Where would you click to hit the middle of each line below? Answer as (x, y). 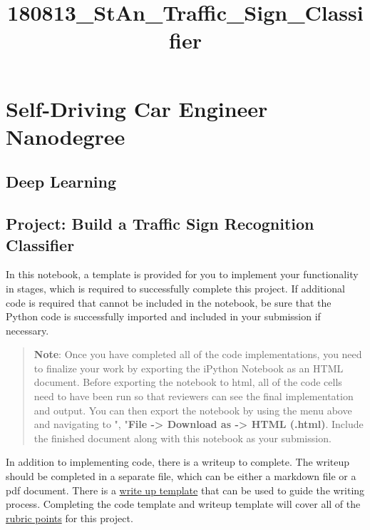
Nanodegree (66, 136)
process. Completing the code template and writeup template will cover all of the (183, 504)
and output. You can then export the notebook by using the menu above (193, 410)
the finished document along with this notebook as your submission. (183, 438)
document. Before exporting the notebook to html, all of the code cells (188, 382)
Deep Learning (61, 182)
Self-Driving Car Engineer (137, 108)
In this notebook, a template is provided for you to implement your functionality (182, 274)
